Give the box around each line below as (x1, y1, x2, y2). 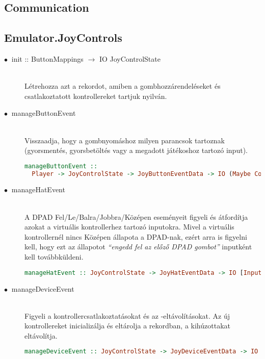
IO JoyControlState (99, 53, 161, 64)
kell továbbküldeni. (24, 251, 84, 262)
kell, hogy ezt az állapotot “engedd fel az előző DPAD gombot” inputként (24, 241, 252, 252)
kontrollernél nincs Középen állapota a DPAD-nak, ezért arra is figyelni (24, 231, 247, 242)
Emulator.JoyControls (4, 30, 122, 45)
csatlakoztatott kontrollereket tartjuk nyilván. (24, 90, 167, 101)
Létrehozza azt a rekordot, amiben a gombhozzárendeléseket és (24, 81, 221, 91)
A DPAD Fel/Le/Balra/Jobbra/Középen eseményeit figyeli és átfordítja (24, 211, 248, 222)
